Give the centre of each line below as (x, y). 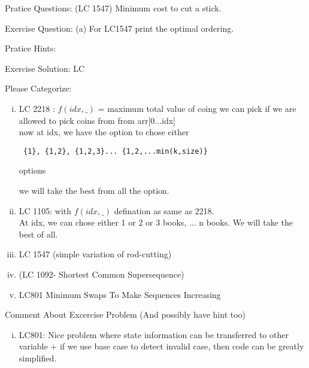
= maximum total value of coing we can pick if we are (197, 108)
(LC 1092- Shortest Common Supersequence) (102, 274)
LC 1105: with (45, 210)
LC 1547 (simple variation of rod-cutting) (95, 254)
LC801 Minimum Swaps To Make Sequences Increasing (120, 294)
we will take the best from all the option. (94, 190)
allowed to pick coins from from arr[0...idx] (97, 120)
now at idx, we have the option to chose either (104, 132)
